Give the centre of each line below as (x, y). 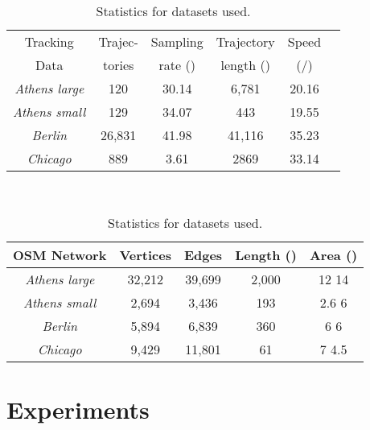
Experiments (78, 409)
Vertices (145, 254)
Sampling (177, 41)
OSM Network (60, 254)
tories (118, 65)
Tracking (49, 41)
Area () (333, 254)
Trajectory (245, 41)
